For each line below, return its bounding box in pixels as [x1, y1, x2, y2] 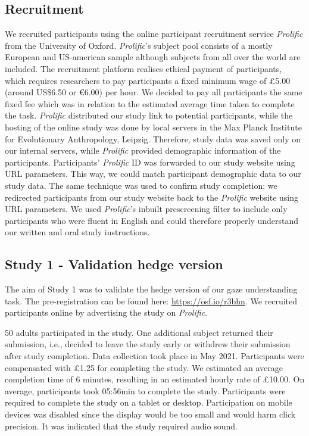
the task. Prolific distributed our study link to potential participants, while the [5, 109, 293, 122]
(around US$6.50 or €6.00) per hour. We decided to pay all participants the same [5, 86, 302, 98]
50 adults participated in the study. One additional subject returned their [5, 326, 273, 338]
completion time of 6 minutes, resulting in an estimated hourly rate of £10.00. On [5, 373, 305, 385]
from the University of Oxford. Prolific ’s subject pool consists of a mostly [5, 39, 273, 51]
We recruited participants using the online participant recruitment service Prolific [5, 27, 303, 40]
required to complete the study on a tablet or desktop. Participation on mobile [5, 396, 292, 409]
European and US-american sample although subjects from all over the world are [5, 51, 301, 63]
